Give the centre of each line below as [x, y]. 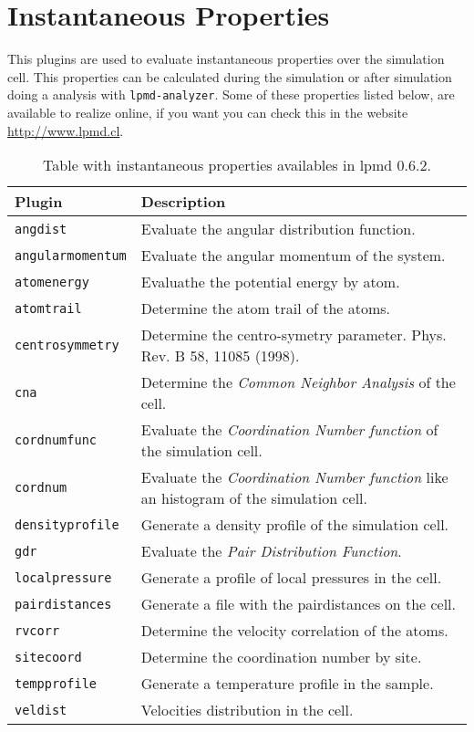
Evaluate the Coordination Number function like [294, 477]
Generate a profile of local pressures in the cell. [291, 578]
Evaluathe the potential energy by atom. [270, 282]
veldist [41, 710]
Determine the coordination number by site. [281, 657]
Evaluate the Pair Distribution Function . [271, 551]
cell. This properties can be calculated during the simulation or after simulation [230, 76]
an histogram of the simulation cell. [254, 498]
